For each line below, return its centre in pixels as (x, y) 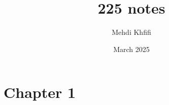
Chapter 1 (40, 92)
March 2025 (131, 49)
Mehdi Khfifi (131, 32)
